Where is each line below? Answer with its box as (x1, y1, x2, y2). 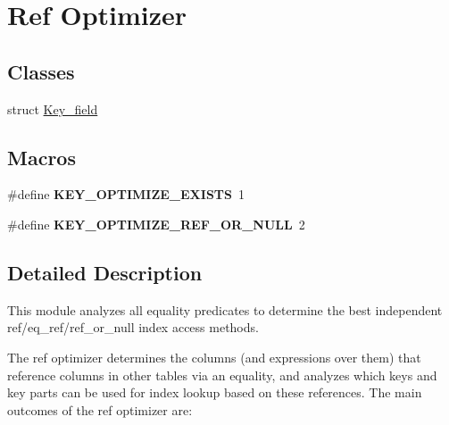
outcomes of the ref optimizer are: (7, 400, 193, 419)
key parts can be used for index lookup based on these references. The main (7, 383, 422, 402)
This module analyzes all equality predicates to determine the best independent (7, 300, 443, 319)
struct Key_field (7, 99, 98, 118)
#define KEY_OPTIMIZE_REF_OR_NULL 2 (7, 214, 305, 233)
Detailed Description (7, 258, 203, 286)
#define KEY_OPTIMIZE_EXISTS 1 (7, 185, 245, 204)
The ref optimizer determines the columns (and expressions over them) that (7, 347, 421, 366)
